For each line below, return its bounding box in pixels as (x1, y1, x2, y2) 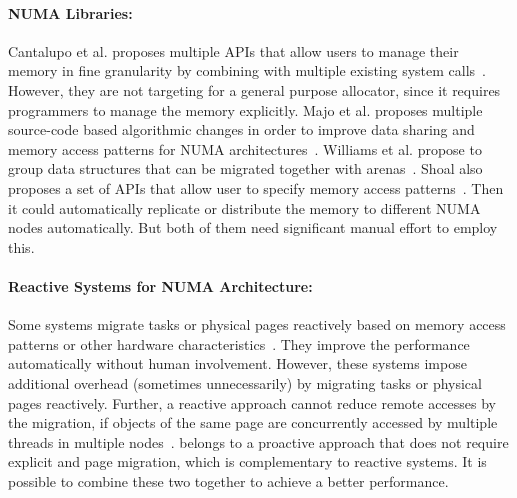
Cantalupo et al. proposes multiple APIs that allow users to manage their (8, 40, 459, 61)
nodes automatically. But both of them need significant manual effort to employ (8, 217, 498, 238)
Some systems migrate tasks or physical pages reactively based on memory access (8, 314, 506, 335)
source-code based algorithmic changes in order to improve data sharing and (8, 119, 475, 140)
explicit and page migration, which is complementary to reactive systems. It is (8, 451, 487, 472)
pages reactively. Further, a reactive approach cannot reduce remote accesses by (8, 392, 496, 413)
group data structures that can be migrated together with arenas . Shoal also (8, 158, 483, 179)
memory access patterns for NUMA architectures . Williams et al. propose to (8, 138, 482, 159)
